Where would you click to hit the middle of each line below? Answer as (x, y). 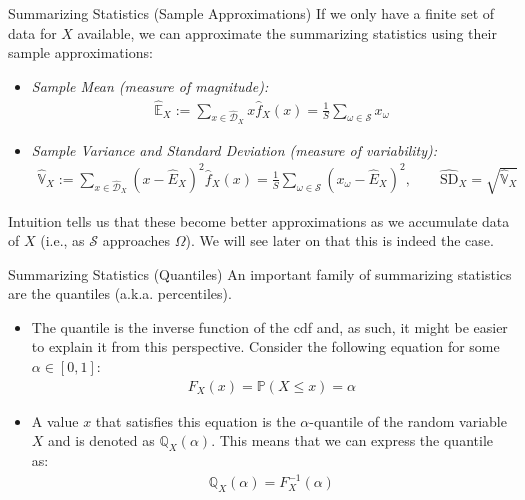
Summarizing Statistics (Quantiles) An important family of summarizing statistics (260, 273)
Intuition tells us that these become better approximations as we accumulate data (259, 220)
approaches (136, 240)
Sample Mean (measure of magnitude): (150, 85)
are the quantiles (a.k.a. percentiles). (120, 293)
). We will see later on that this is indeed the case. (339, 240)
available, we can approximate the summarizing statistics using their (287, 32)
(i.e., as (62, 240)
